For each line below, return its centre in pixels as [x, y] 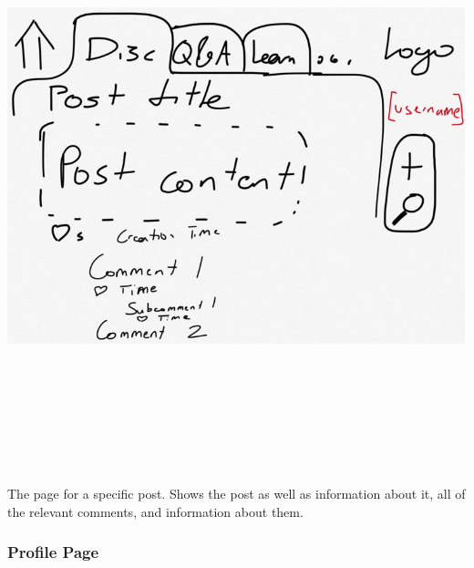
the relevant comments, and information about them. [155, 511]
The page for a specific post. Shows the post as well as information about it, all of [237, 494]
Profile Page [53, 552]
